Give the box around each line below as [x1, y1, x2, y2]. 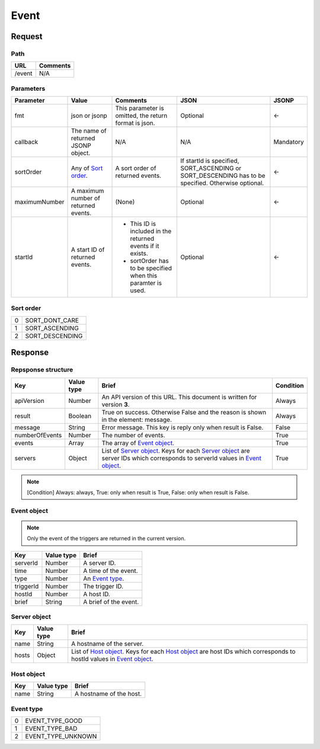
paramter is [130, 279, 162, 287]
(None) [115, 198, 135, 206]
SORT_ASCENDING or [180, 164, 242, 172]
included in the [130, 227, 172, 235]
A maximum [71, 187, 104, 195]
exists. [130, 249, 148, 258]
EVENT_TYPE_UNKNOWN [25, 732, 97, 740]
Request [11, 31, 43, 41]
